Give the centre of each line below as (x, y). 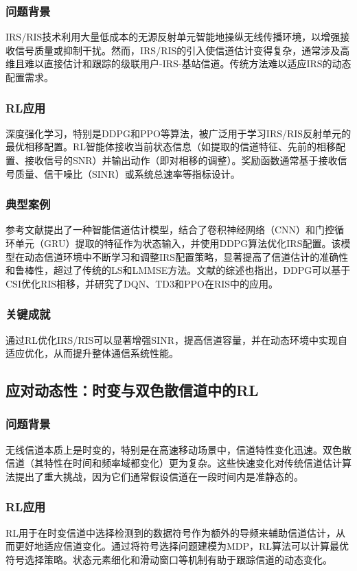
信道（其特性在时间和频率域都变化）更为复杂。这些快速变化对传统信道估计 (174, 463)
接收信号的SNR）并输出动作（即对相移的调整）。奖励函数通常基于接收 (181, 160)
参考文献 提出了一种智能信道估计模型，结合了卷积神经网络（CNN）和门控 (170, 230)
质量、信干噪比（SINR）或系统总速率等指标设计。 (127, 173)
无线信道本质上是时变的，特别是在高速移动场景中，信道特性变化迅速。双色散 (178, 449)
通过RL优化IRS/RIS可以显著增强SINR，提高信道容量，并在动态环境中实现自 (176, 339)
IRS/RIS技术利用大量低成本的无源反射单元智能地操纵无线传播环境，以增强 (173, 37)
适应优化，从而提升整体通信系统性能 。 (92, 353)
